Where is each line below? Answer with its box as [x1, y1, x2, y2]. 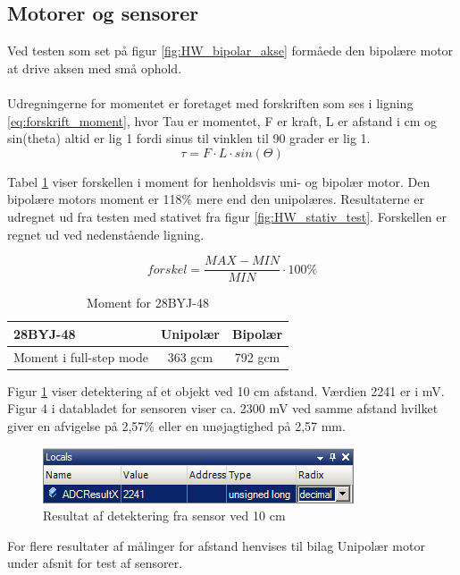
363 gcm [167, 347, 213, 366]
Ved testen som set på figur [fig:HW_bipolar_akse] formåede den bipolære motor [7, 41, 454, 60]
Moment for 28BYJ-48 [87, 293, 209, 312]
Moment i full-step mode [13, 347, 148, 366]
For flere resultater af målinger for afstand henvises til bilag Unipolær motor [7, 536, 425, 554]
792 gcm [234, 347, 280, 366]
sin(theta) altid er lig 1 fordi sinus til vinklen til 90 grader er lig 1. [7, 129, 371, 148]
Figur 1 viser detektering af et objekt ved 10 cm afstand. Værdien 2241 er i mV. [7, 381, 445, 400]
